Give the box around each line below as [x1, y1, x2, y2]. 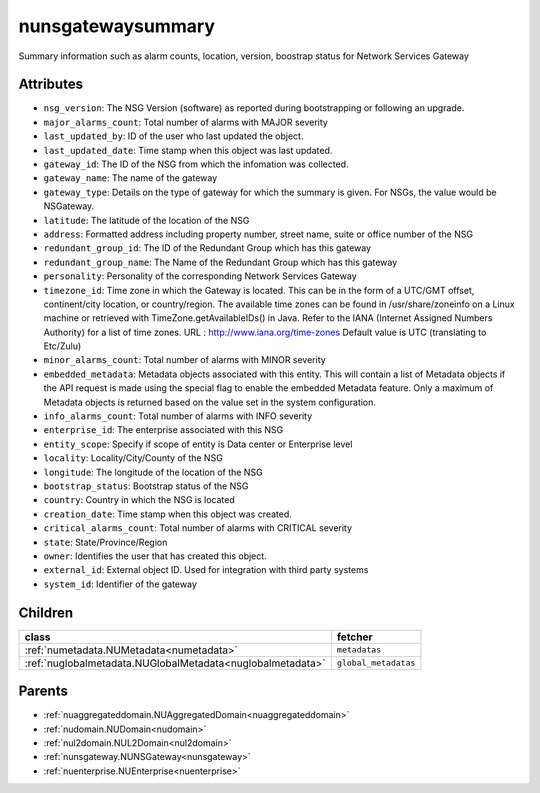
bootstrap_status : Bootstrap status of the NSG [43, 480, 249, 492]
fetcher [336, 630, 374, 644]
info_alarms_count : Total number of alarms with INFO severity [43, 410, 313, 422]
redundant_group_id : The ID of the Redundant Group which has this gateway [43, 242, 372, 254]
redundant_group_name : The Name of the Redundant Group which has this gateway [43, 256, 398, 268]
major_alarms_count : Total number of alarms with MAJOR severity [43, 116, 329, 128]
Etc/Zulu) [43, 340, 82, 352]
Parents [18, 683, 69, 700]
